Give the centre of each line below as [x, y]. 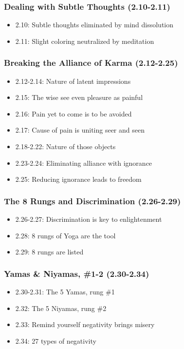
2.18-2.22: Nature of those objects [65, 146]
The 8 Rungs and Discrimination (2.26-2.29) [92, 201]
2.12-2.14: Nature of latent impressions [73, 81]
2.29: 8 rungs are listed [49, 252]
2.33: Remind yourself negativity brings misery [85, 324]
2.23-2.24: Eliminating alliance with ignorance [84, 163]
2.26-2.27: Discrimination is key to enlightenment [89, 219]
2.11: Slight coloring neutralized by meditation [85, 41]
